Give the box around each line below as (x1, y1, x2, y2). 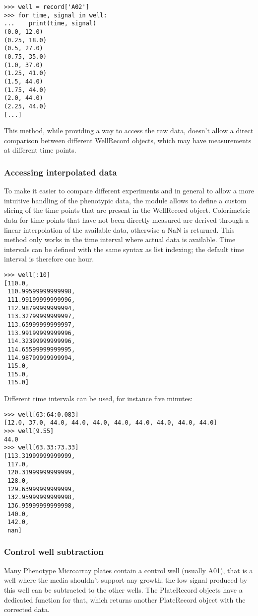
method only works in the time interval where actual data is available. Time (4, 234, 236, 245)
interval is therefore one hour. (4, 254, 94, 264)
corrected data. (4, 604, 50, 615)
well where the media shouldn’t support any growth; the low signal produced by (4, 575, 248, 585)
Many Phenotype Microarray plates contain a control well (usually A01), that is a (4, 565, 253, 575)
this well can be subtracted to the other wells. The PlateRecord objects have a (4, 584, 243, 595)
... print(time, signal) (4, 20, 97, 27)
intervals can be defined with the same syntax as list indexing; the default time (4, 244, 245, 254)
